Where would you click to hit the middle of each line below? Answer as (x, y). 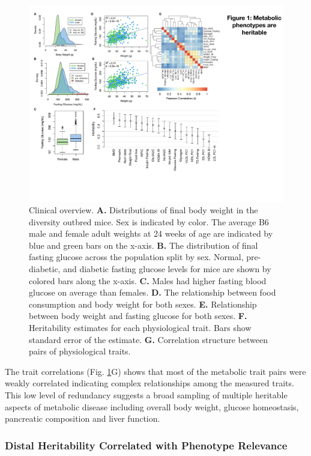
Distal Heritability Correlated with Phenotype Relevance (146, 445)
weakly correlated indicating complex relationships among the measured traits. (149, 383)
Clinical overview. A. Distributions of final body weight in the (143, 210)
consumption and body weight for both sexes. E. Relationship (143, 304)
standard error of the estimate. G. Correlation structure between (148, 339)
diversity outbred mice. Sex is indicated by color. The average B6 (149, 221)
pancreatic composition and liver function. (83, 418)
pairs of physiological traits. (80, 351)
